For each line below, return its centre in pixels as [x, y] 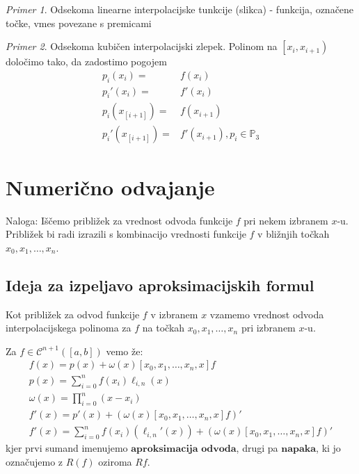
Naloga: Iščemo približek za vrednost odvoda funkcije [119, 220]
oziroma [115, 461]
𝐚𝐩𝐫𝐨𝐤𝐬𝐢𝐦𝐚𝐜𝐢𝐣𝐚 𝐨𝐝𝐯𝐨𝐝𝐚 [184, 449]
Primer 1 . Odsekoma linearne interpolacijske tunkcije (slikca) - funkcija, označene [180, 9]
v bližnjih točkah [294, 234]
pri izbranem [268, 328]
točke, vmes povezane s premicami [79, 23]
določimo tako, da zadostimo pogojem [86, 62]
